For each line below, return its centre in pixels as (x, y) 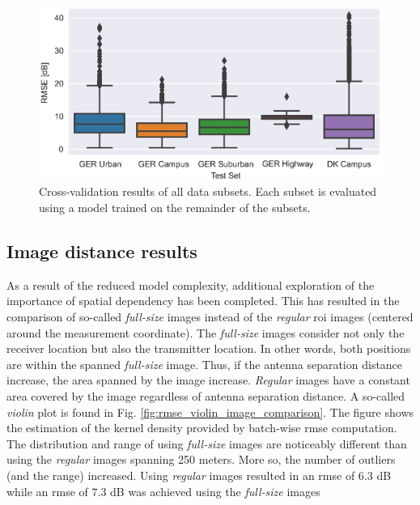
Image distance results (102, 251)
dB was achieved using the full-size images (215, 491)
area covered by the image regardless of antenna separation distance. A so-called (206, 396)
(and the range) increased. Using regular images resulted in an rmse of (181, 475)
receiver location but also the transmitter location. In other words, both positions (209, 348)
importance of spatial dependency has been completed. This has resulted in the (203, 301)
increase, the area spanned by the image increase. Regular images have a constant (208, 380)
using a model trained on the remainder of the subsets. (175, 208)
